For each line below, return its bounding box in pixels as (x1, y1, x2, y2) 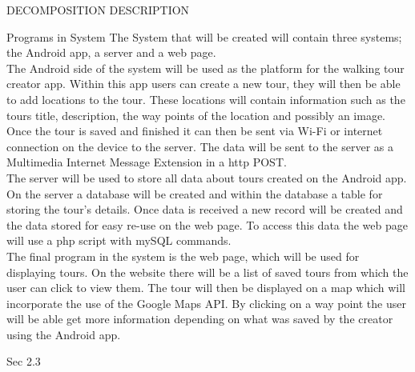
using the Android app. (6, 326, 121, 342)
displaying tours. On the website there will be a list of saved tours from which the (6, 263, 409, 280)
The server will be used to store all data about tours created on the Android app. (6, 169, 407, 186)
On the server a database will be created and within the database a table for (6, 185, 383, 202)
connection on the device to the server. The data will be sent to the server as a (6, 138, 393, 154)
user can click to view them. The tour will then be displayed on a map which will (6, 279, 405, 296)
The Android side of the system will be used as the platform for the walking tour (6, 59, 405, 76)
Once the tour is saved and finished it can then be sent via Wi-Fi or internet (6, 122, 383, 139)
